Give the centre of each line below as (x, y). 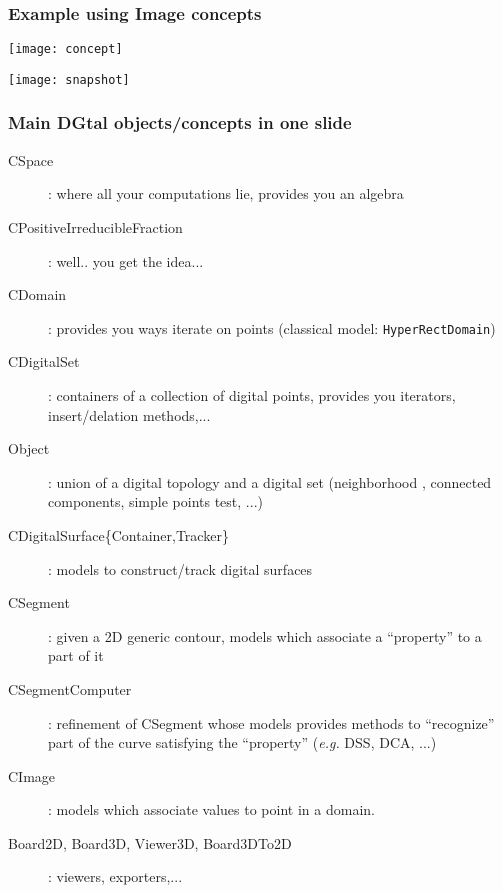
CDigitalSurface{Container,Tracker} (118, 534)
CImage (32, 775)
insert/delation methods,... (129, 414)
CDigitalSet (44, 361)
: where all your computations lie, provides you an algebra (226, 193)
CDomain (37, 294)
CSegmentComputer (70, 688)
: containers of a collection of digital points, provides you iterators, (252, 394)
